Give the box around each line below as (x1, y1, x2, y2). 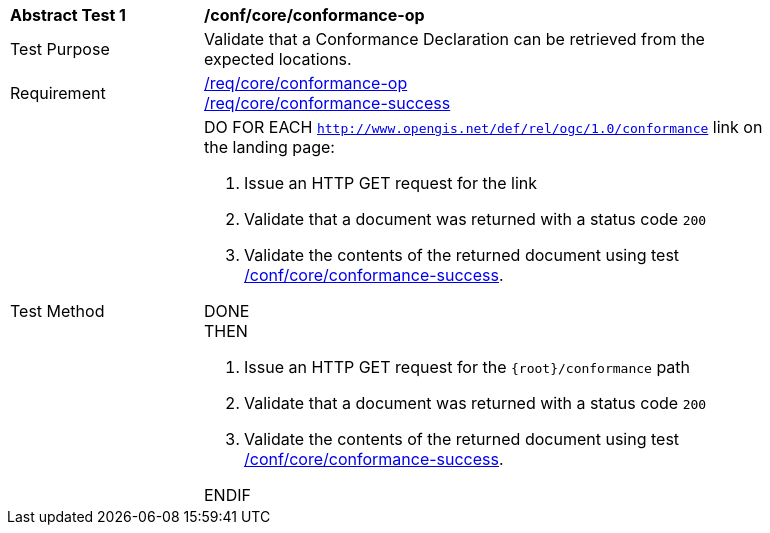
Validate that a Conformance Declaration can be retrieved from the (204, 29, 705, 49)
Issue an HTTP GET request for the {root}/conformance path (244, 357, 691, 377)
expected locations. (204, 49, 352, 69)
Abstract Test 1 (10, 5, 126, 25)
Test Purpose (10, 39, 110, 59)
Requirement (10, 83, 106, 103)
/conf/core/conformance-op (204, 5, 425, 25)
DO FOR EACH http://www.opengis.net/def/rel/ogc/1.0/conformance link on (204, 117, 763, 137)
